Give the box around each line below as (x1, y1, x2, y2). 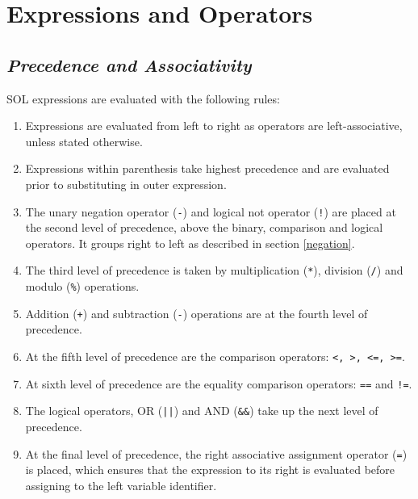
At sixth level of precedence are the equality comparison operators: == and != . (25, 375, 412, 392)
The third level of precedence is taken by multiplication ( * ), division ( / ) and (25, 262, 403, 279)
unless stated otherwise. (25, 132, 143, 149)
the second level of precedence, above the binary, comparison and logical (25, 219, 383, 236)
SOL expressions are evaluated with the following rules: (6, 90, 280, 107)
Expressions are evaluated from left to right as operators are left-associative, (25, 117, 403, 134)
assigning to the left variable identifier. (25, 476, 217, 493)
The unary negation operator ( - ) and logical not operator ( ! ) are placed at (25, 203, 396, 220)
